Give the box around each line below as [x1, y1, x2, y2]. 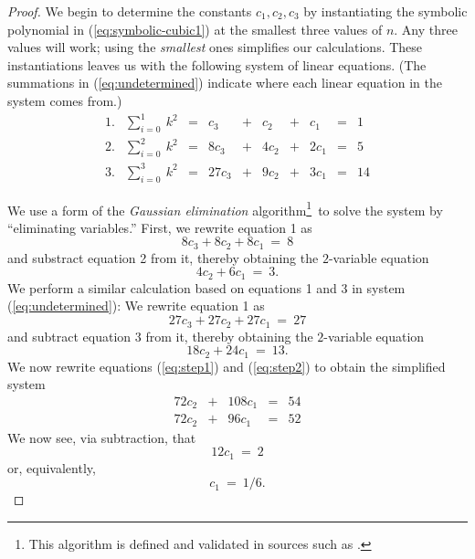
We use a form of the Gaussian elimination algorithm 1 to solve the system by [7, 197, 443, 219]
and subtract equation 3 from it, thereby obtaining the [7, 326, 313, 345]
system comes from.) [7, 90, 122, 110]
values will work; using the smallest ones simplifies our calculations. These [7, 37, 423, 57]
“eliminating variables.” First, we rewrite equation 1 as [7, 217, 312, 237]
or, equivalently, [7, 458, 96, 477]
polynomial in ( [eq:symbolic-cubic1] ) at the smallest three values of [7, 19, 383, 38]
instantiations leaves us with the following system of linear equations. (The [7, 55, 427, 74]
